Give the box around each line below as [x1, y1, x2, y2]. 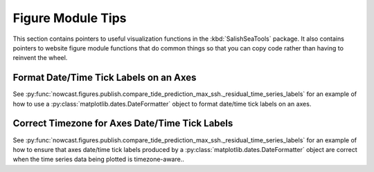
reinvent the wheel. [12, 54, 68, 62]
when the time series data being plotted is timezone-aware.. [12, 155, 185, 164]
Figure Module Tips [12, 10, 127, 26]
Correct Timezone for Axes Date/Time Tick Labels [12, 117, 233, 129]
